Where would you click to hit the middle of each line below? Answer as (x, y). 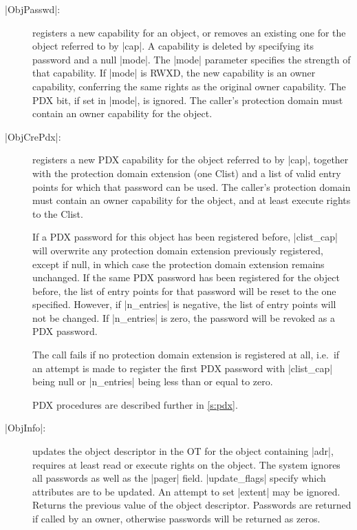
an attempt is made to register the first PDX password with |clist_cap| (183, 368)
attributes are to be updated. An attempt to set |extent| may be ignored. (186, 491)
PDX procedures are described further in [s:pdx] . (135, 404)
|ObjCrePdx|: (33, 136)
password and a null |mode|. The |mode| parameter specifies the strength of (192, 59)
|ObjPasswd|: (33, 9)
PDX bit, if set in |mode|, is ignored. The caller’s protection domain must (188, 100)
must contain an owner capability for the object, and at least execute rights (192, 200)
